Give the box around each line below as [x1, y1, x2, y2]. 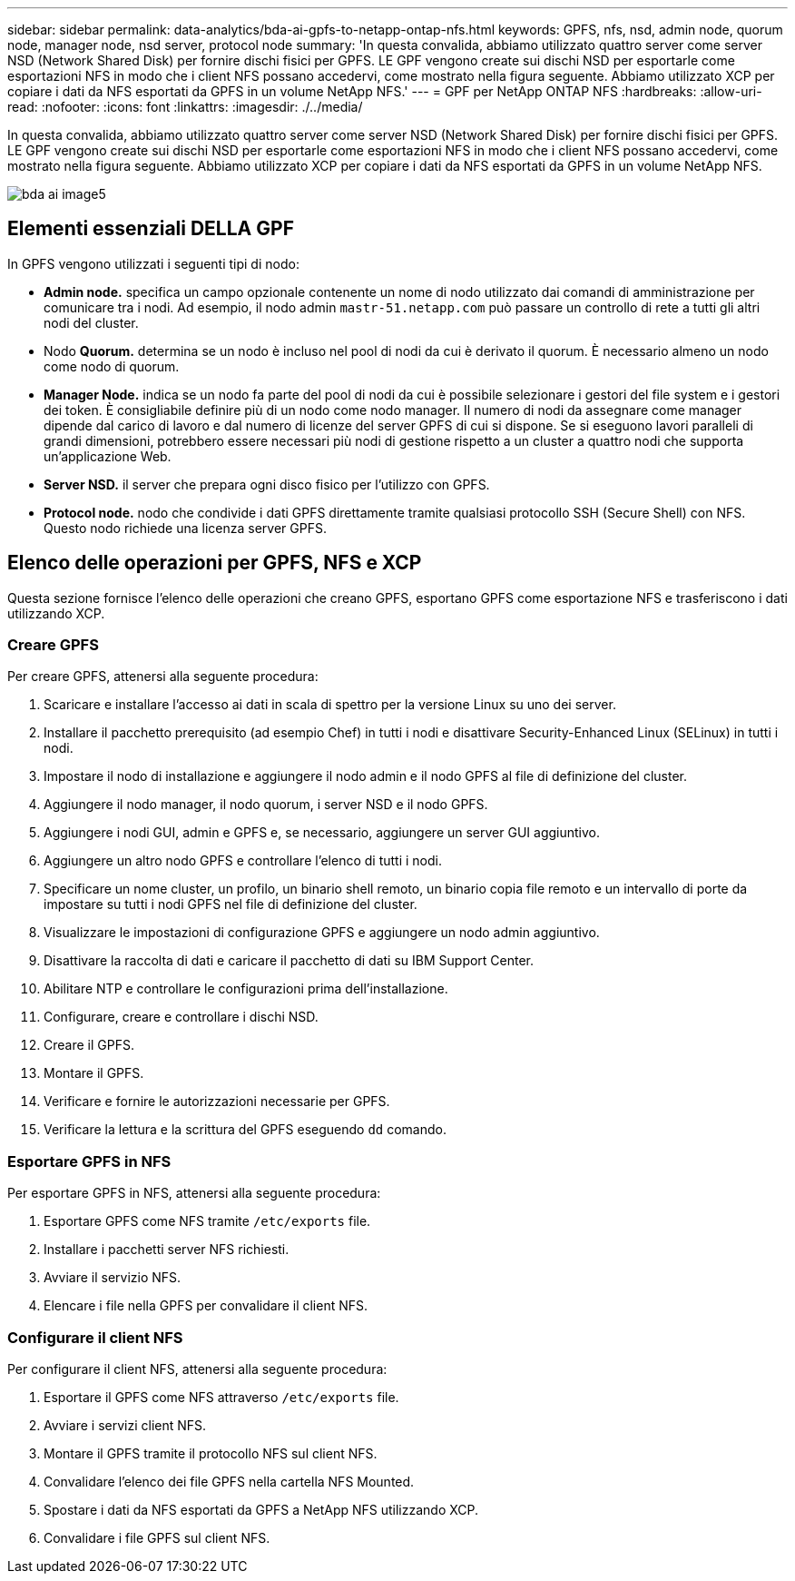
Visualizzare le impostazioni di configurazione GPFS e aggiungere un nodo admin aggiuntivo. [44, 924, 600, 941]
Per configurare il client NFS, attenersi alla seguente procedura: [7, 1360, 388, 1377]
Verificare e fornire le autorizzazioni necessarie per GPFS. [44, 1093, 390, 1110]
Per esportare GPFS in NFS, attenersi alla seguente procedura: [7, 1185, 381, 1201]
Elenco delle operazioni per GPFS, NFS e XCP [7, 551, 422, 575]
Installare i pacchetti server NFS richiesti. [44, 1241, 290, 1258]
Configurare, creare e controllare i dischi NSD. [44, 1009, 319, 1025]
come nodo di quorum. [44, 358, 180, 374]
